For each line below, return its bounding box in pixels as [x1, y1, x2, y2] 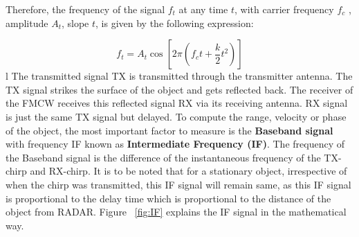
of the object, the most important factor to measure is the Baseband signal [6, 123, 333, 137]
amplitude [6, 15, 48, 30]
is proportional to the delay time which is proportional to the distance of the [6, 191, 331, 205]
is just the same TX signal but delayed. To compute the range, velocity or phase [6, 109, 347, 123]
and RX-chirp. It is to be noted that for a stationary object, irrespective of [30, 164, 347, 178]
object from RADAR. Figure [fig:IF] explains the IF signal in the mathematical [6, 204, 347, 219]
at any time [178, 2, 228, 16]
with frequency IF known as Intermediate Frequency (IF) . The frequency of [6, 137, 344, 151]
